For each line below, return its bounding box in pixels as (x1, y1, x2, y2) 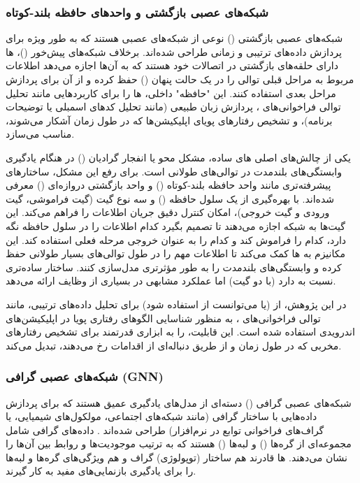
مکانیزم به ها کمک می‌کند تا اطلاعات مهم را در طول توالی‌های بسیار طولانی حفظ (6, 246, 345, 261)
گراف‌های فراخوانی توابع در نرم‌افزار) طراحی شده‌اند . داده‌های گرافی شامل (6, 422, 324, 437)
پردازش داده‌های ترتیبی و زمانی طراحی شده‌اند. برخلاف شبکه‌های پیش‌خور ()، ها (6, 44, 342, 59)
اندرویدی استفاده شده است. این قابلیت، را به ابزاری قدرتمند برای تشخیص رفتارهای (6, 324, 355, 339)
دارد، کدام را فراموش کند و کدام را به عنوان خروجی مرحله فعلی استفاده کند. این (6, 232, 347, 247)
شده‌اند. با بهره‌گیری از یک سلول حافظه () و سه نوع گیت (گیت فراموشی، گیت (6, 191, 334, 206)
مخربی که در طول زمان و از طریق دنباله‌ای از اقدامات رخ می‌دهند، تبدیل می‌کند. (6, 338, 342, 352)
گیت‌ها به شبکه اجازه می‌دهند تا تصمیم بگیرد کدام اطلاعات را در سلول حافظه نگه (6, 218, 345, 233)
